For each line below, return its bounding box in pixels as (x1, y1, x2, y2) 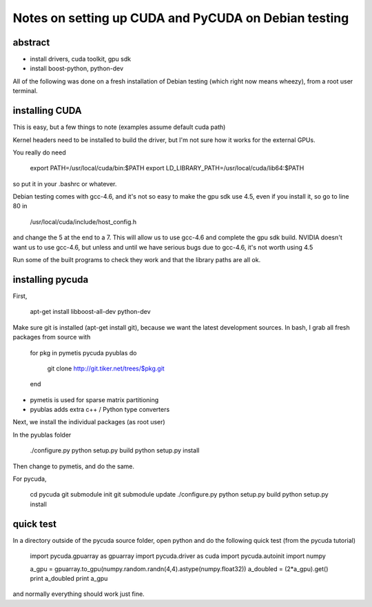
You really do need (12, 148, 66, 157)
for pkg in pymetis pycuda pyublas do (30, 348, 137, 357)
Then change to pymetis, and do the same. (12, 462, 134, 470)
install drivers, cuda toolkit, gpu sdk (30, 55, 131, 63)
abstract (12, 37, 50, 48)
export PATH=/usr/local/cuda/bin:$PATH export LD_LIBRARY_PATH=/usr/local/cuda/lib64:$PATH (30, 164, 304, 172)
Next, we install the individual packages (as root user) (12, 418, 165, 426)
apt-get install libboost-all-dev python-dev (30, 308, 151, 316)
